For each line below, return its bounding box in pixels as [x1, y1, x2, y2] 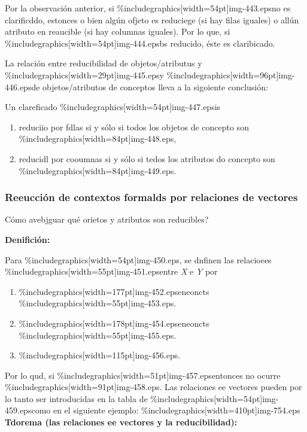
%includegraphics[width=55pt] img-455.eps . [19, 328, 177, 341]
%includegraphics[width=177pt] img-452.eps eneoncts [19, 285, 209, 297]
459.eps [5, 404, 32, 416]
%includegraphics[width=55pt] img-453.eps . [19, 297, 177, 309]
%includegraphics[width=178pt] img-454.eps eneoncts [19, 317, 209, 329]
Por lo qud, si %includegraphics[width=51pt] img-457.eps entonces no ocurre [5, 369, 281, 381]
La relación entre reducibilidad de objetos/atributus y [5, 57, 202, 69]
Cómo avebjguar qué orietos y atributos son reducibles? [5, 213, 209, 226]
